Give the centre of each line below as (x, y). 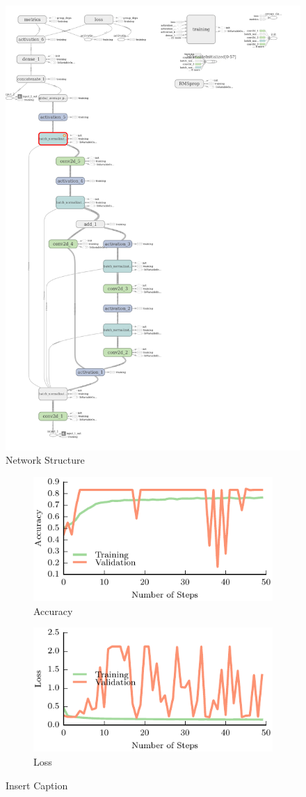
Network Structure (45, 460)
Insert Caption (37, 785)
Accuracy (53, 610)
